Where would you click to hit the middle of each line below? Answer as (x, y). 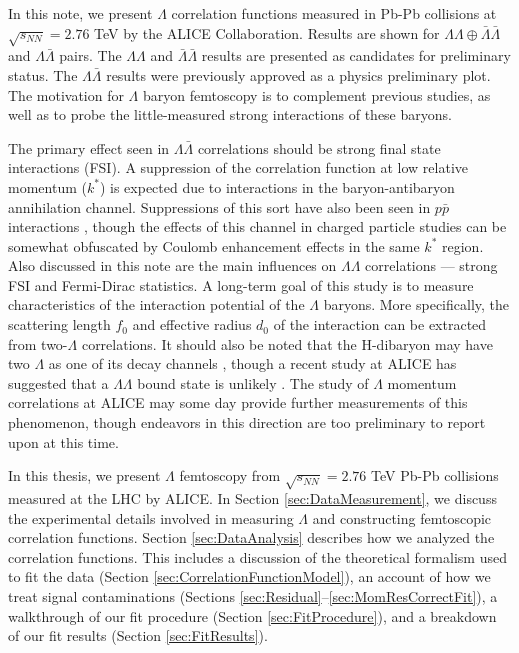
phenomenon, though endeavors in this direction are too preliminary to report (247, 422)
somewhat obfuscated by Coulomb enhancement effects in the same (214, 245)
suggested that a (58, 382)
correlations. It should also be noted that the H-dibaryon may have (287, 343)
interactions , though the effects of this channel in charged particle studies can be (257, 226)
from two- (38, 343)
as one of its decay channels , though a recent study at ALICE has (252, 363)
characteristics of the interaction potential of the (156, 304)
